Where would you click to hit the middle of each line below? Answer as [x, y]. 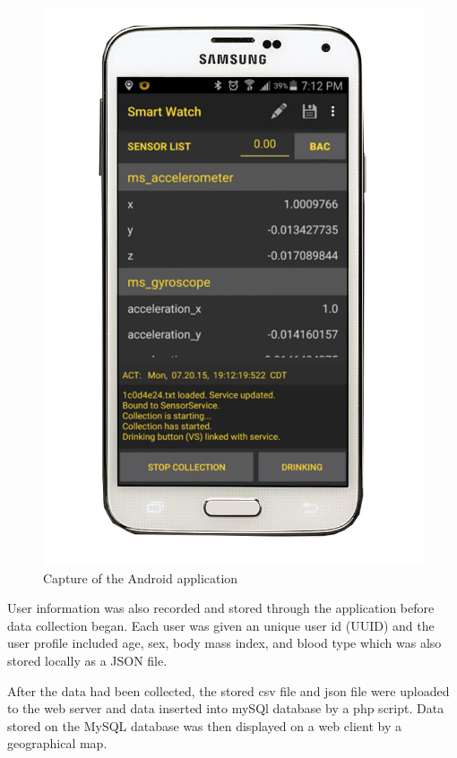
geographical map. [57, 743]
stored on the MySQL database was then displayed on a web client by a [204, 725]
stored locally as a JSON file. [87, 660]
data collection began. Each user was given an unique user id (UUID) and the [221, 625]
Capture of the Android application [141, 577]
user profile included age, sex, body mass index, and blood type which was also [224, 643]
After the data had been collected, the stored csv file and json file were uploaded [228, 690]
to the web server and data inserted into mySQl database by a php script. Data [226, 708]
